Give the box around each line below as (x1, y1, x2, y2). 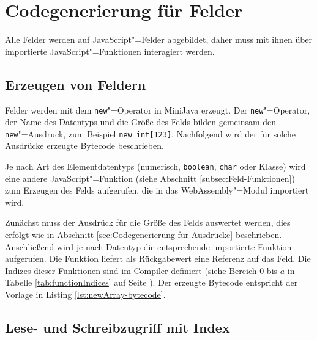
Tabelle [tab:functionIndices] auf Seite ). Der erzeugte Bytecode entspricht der (5, 276, 298, 289)
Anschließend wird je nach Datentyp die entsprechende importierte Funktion (5, 240, 292, 253)
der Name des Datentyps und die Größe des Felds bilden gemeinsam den (5, 115, 277, 128)
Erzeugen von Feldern (5, 74, 146, 93)
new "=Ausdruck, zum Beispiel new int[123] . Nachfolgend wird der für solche (5, 127, 296, 140)
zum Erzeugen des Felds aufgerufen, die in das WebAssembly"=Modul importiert (5, 184, 309, 197)
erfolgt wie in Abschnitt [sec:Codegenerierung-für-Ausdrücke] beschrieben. (5, 228, 282, 241)
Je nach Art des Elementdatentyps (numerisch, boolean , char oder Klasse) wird (5, 160, 306, 173)
